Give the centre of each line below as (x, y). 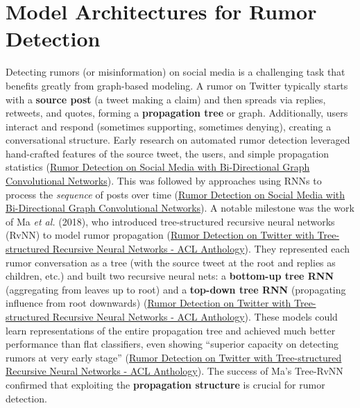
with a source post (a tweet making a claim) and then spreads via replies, (166, 99)
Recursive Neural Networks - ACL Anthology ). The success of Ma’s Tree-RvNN (174, 371)
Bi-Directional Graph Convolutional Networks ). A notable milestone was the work (180, 208)
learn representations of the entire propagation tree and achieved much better (171, 330)
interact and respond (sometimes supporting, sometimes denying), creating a (169, 126)
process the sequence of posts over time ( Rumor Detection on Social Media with (175, 194)
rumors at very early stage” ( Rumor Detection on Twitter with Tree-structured (174, 357)
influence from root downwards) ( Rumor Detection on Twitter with (148, 303)
